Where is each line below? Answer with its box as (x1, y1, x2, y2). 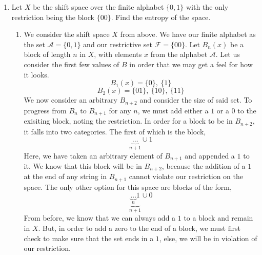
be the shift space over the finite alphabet (33, 2, 164, 12)
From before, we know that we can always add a (24, 212, 176, 223)
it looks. (24, 69, 49, 80)
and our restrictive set (83, 38, 152, 49)
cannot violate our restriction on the (129, 171, 243, 182)
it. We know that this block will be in (24, 161, 142, 171)
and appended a (185, 150, 235, 161)
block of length (24, 49, 71, 60)
